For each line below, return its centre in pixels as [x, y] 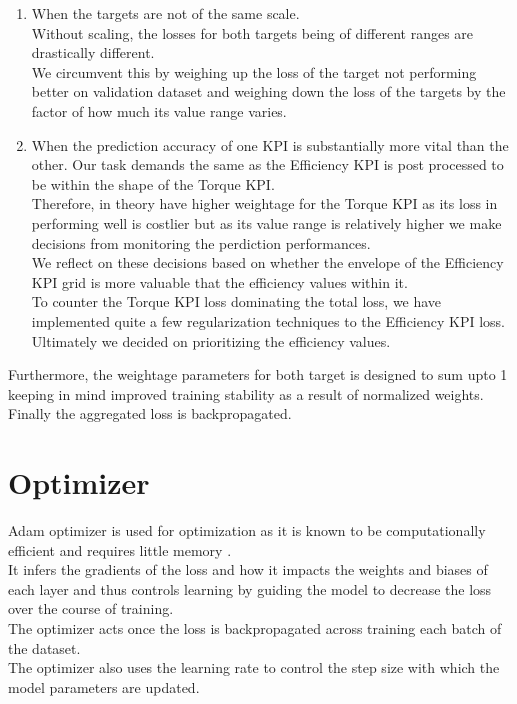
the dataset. [44, 647]
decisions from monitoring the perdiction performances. [201, 242]
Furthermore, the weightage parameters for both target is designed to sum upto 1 [258, 374]
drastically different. [93, 52]
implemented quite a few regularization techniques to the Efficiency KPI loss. [268, 320]
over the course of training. [91, 608]
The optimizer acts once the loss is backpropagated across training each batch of [255, 627]
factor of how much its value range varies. [159, 110]
